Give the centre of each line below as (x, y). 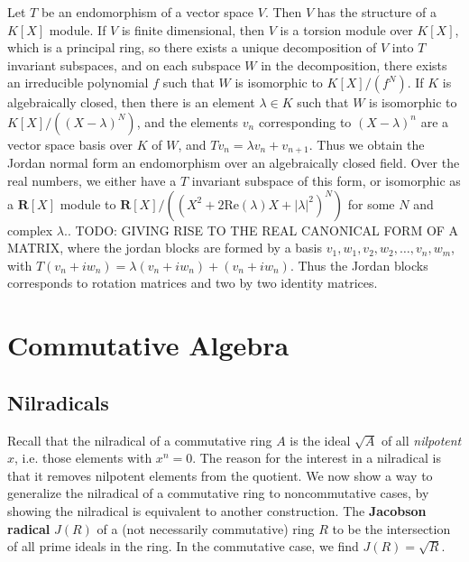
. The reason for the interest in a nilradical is (317, 458)
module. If (78, 29)
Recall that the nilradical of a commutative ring (140, 440)
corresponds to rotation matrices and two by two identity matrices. (193, 283)
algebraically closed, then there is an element (131, 102)
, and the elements (188, 121)
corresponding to (305, 121)
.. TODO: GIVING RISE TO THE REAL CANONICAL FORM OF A (262, 230)
